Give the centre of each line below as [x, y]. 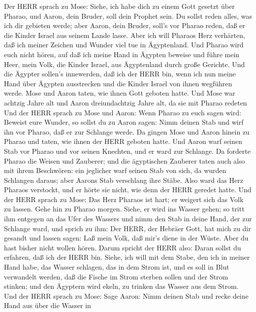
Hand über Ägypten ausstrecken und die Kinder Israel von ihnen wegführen [118, 83]
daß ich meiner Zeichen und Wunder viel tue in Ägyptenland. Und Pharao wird [124, 45]
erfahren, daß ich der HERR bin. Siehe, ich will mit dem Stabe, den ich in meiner [127, 257]
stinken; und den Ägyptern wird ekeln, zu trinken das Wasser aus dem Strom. [121, 286]
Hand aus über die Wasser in [48, 305]
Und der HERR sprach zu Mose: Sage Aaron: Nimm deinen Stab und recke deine [126, 295]
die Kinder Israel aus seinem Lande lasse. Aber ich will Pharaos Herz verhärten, [125, 35]
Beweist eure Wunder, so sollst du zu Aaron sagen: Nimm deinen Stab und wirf [124, 122]
